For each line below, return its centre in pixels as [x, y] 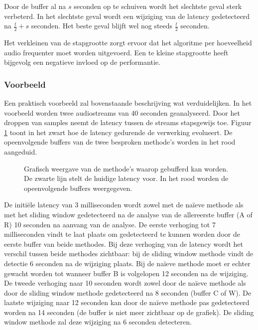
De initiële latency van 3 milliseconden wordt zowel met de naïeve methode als [124, 205]
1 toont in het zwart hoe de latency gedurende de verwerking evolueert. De [118, 132]
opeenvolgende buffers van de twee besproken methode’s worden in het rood [120, 142]
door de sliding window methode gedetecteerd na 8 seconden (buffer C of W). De [128, 292]
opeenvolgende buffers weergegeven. [78, 188]
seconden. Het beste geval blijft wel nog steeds [102, 26]
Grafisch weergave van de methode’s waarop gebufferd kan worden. [126, 168]
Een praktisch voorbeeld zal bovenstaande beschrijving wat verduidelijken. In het [128, 103]
